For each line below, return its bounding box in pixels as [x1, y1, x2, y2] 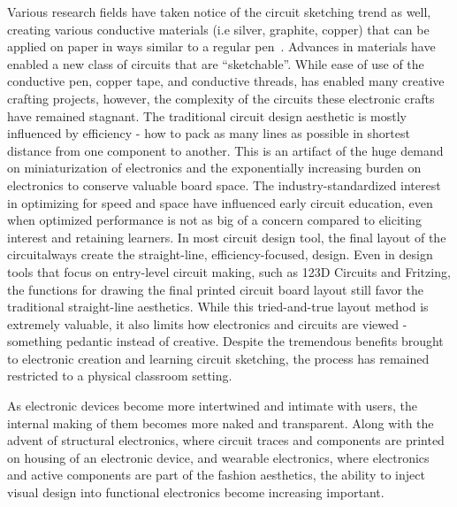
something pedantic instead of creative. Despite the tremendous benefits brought [7, 332, 444, 350]
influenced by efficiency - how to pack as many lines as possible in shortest [7, 124, 410, 142]
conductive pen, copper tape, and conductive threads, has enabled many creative [7, 72, 445, 90]
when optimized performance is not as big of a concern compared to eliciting [7, 211, 422, 229]
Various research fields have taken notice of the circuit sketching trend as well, [7, 3, 431, 20]
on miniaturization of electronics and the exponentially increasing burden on [7, 158, 422, 177]
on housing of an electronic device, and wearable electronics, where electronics [7, 448, 430, 466]
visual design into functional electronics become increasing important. [7, 483, 385, 502]
